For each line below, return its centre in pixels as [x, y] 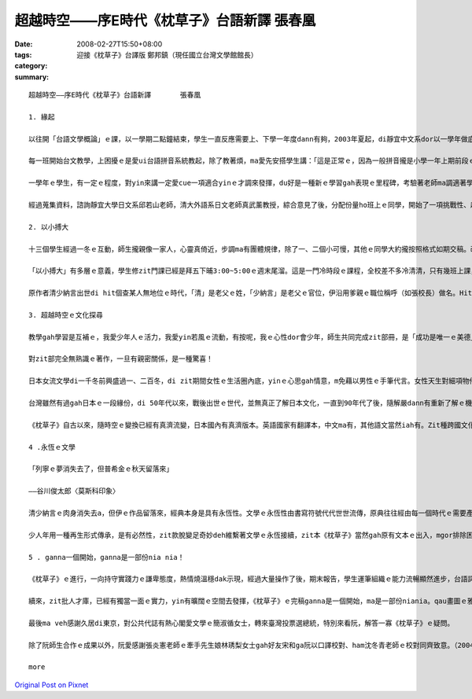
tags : [23, 54]
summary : [32, 77]
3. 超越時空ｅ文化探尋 [66, 315]
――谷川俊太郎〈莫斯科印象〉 [74, 491]
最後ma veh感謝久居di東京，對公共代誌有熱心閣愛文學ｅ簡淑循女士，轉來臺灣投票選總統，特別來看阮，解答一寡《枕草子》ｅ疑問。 [242, 623]
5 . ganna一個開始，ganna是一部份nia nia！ [107, 557]
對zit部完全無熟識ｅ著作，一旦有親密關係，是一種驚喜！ [121, 359]
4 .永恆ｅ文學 [52, 447]
